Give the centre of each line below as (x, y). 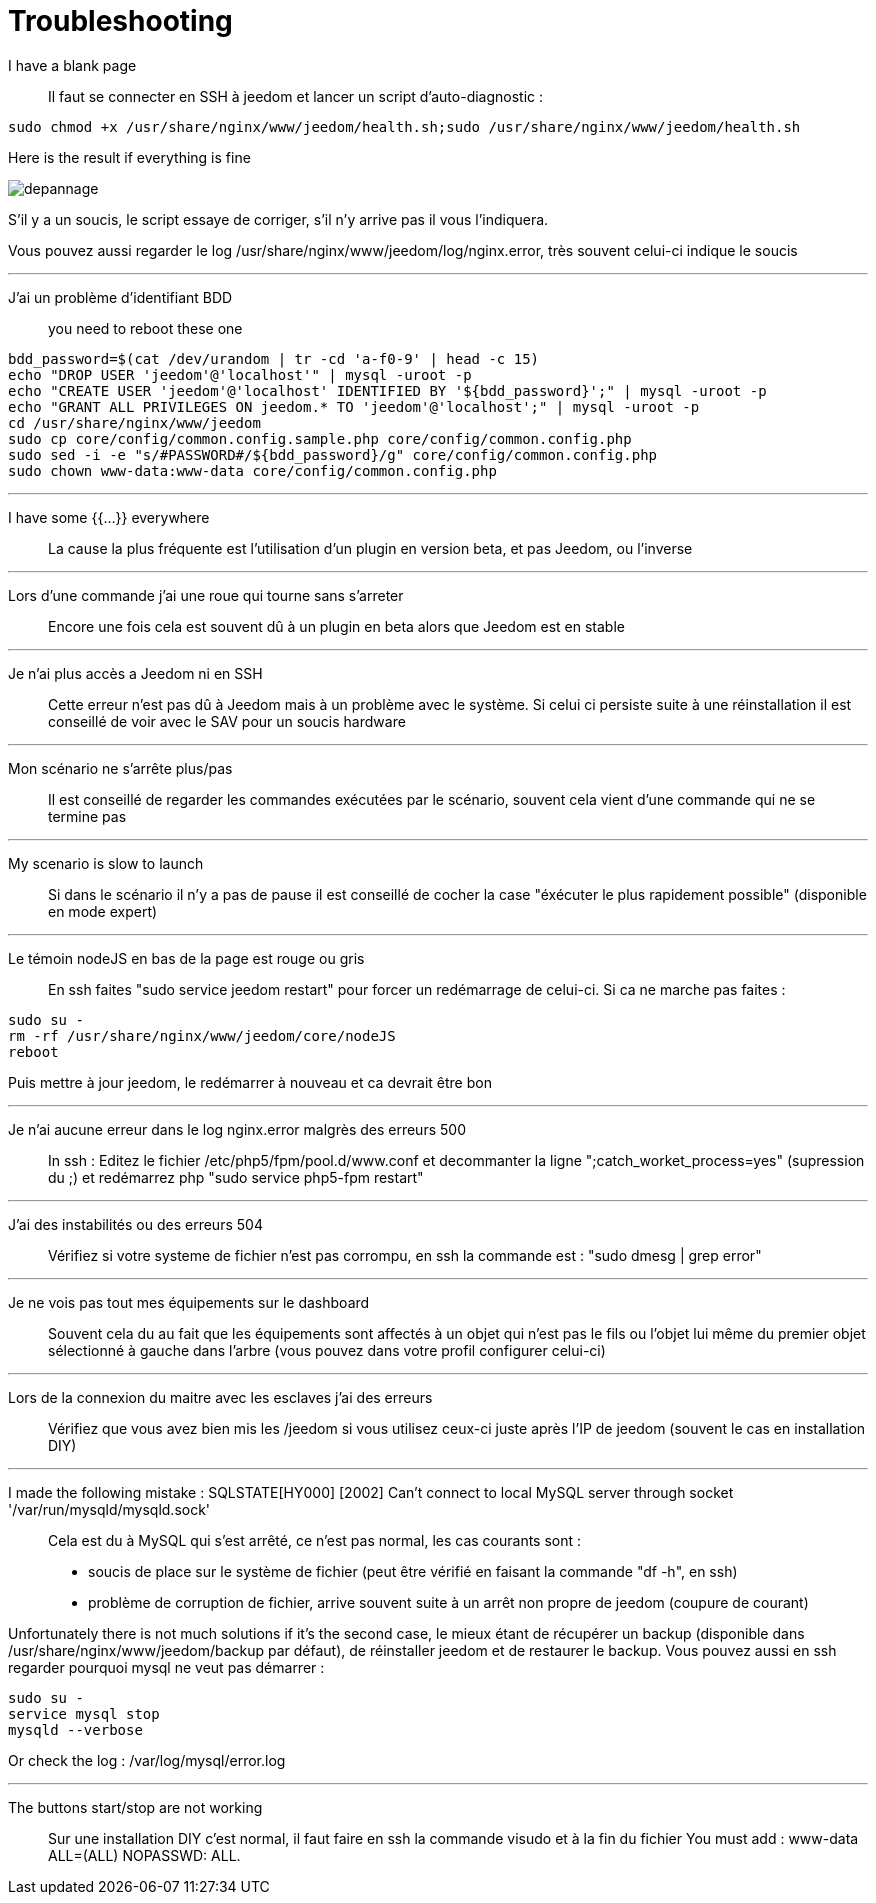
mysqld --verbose (75, 1729)
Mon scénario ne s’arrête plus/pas (120, 768)
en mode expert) (103, 911)
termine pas (87, 816)
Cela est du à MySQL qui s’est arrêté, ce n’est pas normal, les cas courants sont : (315, 1540)
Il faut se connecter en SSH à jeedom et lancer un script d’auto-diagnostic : (296, 96)
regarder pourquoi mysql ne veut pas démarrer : (166, 1667)
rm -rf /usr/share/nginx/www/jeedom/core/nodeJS (202, 1035)
